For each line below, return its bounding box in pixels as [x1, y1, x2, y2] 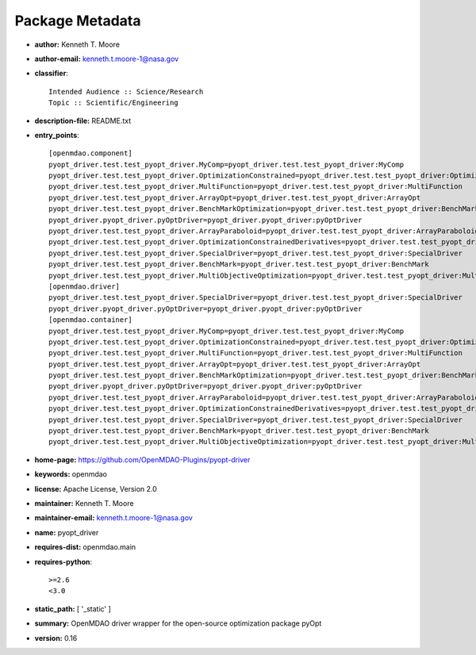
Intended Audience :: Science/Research [48, 87, 204, 96]
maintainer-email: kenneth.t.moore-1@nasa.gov [34, 513, 194, 523]
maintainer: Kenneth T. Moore [34, 499, 134, 508]
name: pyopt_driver [34, 527, 99, 537]
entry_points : [34, 130, 79, 140]
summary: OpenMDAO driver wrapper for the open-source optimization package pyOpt [34, 619, 322, 628]
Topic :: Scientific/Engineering [48, 98, 178, 107]
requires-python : [34, 557, 93, 566]
